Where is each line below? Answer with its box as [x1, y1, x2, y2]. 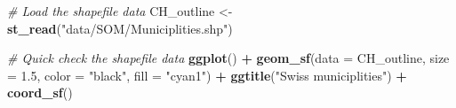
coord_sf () [7, 83, 73, 102]
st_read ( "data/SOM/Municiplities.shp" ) [7, 19, 233, 37]
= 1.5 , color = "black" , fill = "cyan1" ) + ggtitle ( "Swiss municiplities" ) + [7, 66, 407, 84]
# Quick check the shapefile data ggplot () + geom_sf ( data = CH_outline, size [7, 49, 450, 67]
